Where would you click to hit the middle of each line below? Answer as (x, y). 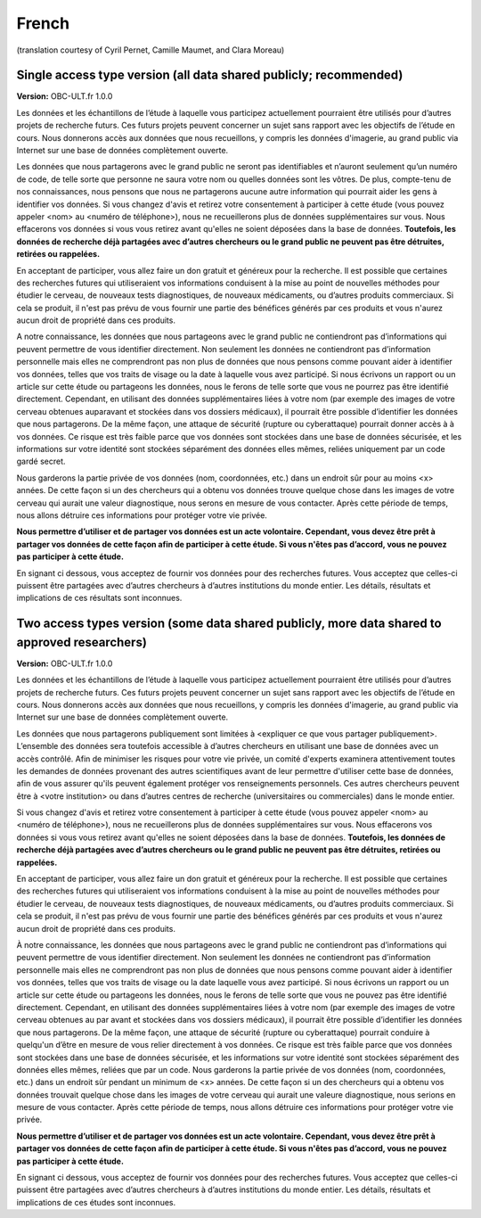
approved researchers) (82, 642)
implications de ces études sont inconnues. (96, 1202)
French (43, 23)
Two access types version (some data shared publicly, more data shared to (229, 624)
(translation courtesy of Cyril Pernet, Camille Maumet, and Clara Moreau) (151, 50)
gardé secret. (41, 461)
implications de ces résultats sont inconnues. (99, 598)
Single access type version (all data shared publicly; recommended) (210, 75)
